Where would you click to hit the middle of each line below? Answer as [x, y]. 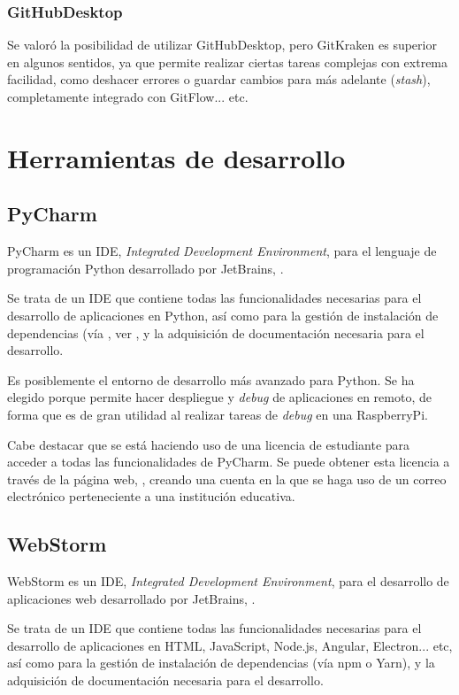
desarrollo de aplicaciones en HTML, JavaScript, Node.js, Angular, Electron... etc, [230, 645]
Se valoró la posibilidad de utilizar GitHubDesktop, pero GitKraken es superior [222, 45]
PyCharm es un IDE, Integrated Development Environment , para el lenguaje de [222, 251]
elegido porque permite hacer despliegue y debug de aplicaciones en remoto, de [219, 397]
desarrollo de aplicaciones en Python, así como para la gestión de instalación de [223, 315]
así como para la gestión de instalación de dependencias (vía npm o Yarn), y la [221, 663]
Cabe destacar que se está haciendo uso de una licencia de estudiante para [209, 444]
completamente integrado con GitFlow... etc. [128, 97]
